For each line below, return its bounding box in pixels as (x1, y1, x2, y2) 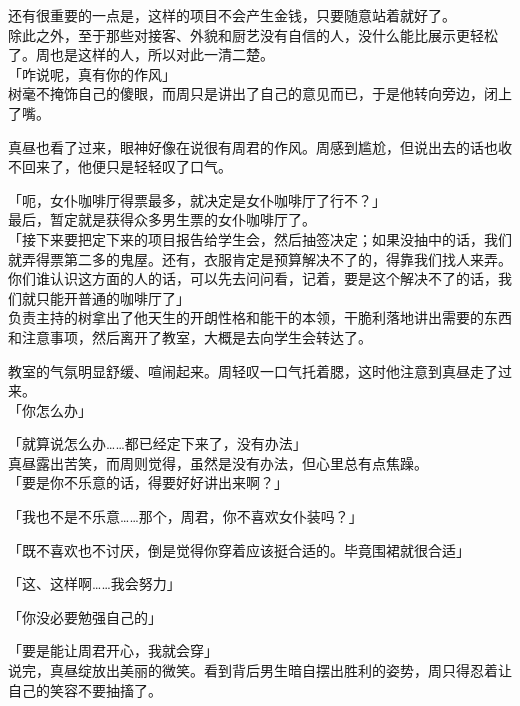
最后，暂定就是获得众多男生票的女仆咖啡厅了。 (8, 209, 316, 230)
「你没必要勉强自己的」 (8, 606, 162, 627)
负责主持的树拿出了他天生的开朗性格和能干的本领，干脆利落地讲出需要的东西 (8, 307, 512, 328)
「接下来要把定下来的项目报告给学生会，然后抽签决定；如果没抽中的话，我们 (8, 228, 512, 249)
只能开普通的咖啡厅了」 (35, 287, 190, 308)
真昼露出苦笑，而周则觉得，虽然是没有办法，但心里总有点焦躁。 (8, 452, 428, 473)
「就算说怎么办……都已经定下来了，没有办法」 (8, 433, 307, 454)
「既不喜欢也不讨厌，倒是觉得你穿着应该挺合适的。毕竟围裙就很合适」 (8, 539, 470, 560)
